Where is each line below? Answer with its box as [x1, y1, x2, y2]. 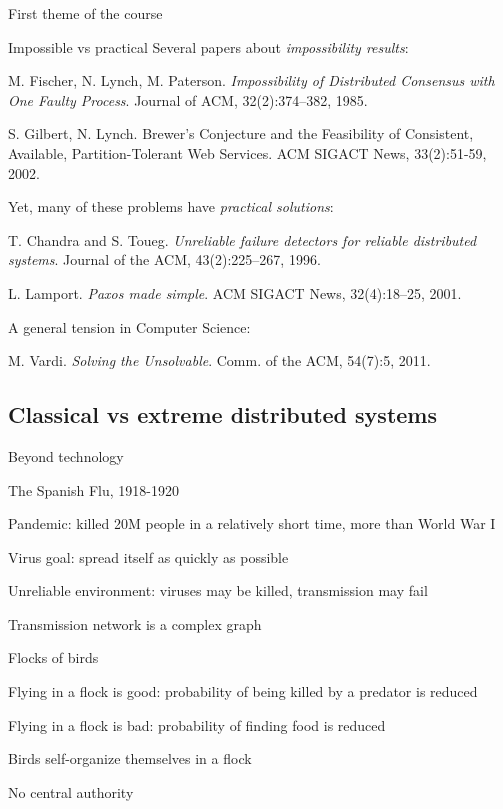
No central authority [8, 781, 134, 802]
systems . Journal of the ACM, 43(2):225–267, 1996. [8, 249, 321, 270]
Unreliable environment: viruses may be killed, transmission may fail [8, 580, 428, 601]
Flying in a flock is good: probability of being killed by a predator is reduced [8, 681, 478, 702]
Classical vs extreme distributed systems [8, 399, 438, 430]
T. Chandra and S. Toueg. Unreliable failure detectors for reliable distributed [8, 229, 477, 250]
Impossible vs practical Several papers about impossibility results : [8, 36, 409, 57]
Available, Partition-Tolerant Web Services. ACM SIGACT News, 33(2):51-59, [8, 142, 487, 163]
